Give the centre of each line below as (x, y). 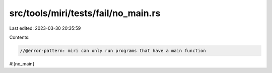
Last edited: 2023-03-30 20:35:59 (45, 28)
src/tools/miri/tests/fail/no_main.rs (85, 13)
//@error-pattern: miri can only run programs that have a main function (113, 51)
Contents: (19, 37)
